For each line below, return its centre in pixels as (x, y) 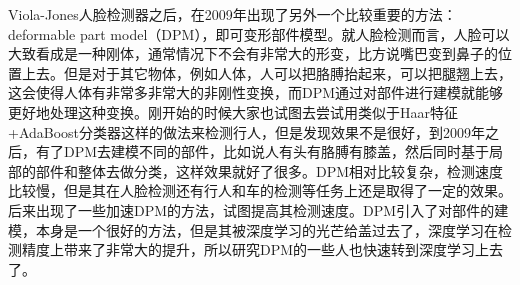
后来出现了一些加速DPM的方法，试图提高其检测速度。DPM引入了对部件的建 (258, 209)
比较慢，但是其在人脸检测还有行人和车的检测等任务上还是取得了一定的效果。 (260, 190)
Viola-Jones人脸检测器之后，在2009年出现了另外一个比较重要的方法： (232, 14)
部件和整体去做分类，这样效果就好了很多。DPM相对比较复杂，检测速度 (269, 170)
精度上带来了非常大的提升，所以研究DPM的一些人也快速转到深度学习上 (255, 249)
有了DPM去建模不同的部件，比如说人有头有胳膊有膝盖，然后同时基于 (262, 151)
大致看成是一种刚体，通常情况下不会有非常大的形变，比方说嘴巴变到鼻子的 (253, 53)
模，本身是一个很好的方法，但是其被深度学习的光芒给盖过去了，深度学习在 (253, 229)
